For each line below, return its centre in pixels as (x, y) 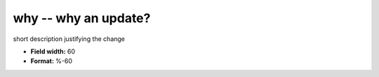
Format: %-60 (52, 61)
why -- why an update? (82, 18)
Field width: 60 (53, 51)
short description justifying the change (69, 39)
